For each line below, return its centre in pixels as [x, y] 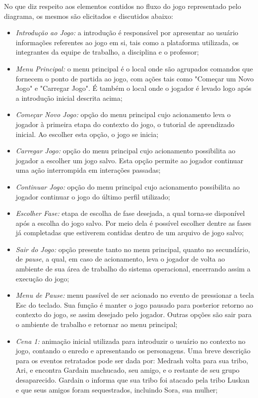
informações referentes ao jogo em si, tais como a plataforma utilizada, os [127, 42]
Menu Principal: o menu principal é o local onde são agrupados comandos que [134, 68]
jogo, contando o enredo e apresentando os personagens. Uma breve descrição [133, 351]
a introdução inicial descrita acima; [69, 98]
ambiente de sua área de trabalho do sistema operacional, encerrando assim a [133, 269]
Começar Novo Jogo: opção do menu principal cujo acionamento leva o [123, 114]
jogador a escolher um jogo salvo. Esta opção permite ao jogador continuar [129, 160]
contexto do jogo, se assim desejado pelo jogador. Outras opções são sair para [133, 314]
